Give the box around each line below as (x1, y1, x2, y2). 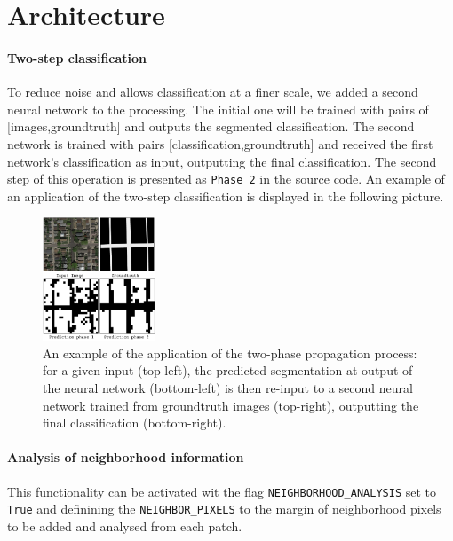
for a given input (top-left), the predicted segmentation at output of (43, 361, 413, 380)
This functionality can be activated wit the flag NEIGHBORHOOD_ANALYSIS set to (7, 482, 436, 500)
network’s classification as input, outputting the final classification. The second (7, 152, 437, 170)
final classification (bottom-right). (43, 413, 226, 432)
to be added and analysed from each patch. (7, 516, 242, 535)
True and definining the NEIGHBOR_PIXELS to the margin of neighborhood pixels (7, 499, 441, 518)
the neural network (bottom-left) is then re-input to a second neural (43, 379, 413, 397)
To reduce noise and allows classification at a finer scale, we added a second (7, 82, 418, 101)
